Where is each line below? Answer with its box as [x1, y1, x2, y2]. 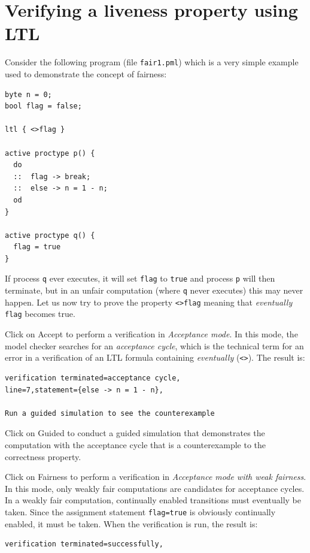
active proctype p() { [5, 149, 95, 158]
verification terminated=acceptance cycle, [5, 373, 181, 382]
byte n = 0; [5, 90, 52, 99]
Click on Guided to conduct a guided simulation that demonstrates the [5, 427, 265, 439]
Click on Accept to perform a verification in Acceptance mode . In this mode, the [5, 328, 298, 340]
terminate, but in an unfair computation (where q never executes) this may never [5, 284, 303, 297]
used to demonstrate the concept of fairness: [5, 67, 167, 80]
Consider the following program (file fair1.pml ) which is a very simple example [5, 56, 299, 68]
